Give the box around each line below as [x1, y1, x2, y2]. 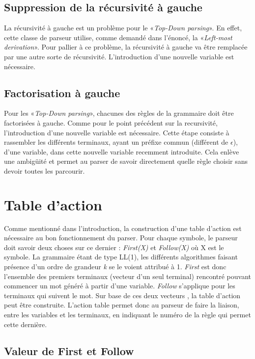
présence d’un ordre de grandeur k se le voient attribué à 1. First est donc [4, 261, 227, 272]
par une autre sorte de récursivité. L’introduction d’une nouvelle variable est [4, 51, 234, 61]
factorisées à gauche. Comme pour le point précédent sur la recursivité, [4, 117, 218, 128]
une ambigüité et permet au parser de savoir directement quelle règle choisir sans [4, 156, 248, 166]
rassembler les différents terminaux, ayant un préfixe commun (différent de [4, 137, 228, 147]
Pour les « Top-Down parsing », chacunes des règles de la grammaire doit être [4, 108, 234, 118]
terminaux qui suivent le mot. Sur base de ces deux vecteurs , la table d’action [4, 290, 241, 300]
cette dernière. [4, 319, 47, 329]
